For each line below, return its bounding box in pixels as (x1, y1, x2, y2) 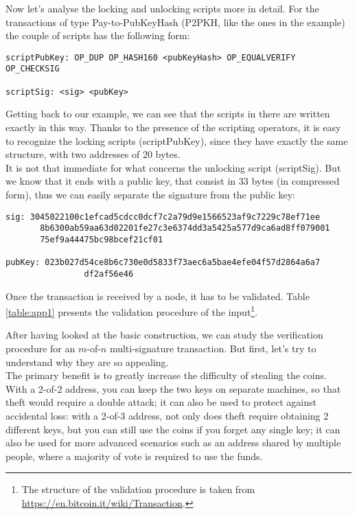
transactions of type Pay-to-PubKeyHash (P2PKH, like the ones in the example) (5, 14, 345, 29)
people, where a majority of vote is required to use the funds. (5, 448, 263, 463)
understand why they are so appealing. (5, 354, 169, 369)
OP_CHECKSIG (5, 64, 60, 74)
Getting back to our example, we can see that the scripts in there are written (5, 106, 330, 121)
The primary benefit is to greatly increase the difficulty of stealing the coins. (5, 368, 327, 382)
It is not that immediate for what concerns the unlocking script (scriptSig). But (5, 160, 341, 174)
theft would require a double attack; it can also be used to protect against (5, 395, 317, 409)
